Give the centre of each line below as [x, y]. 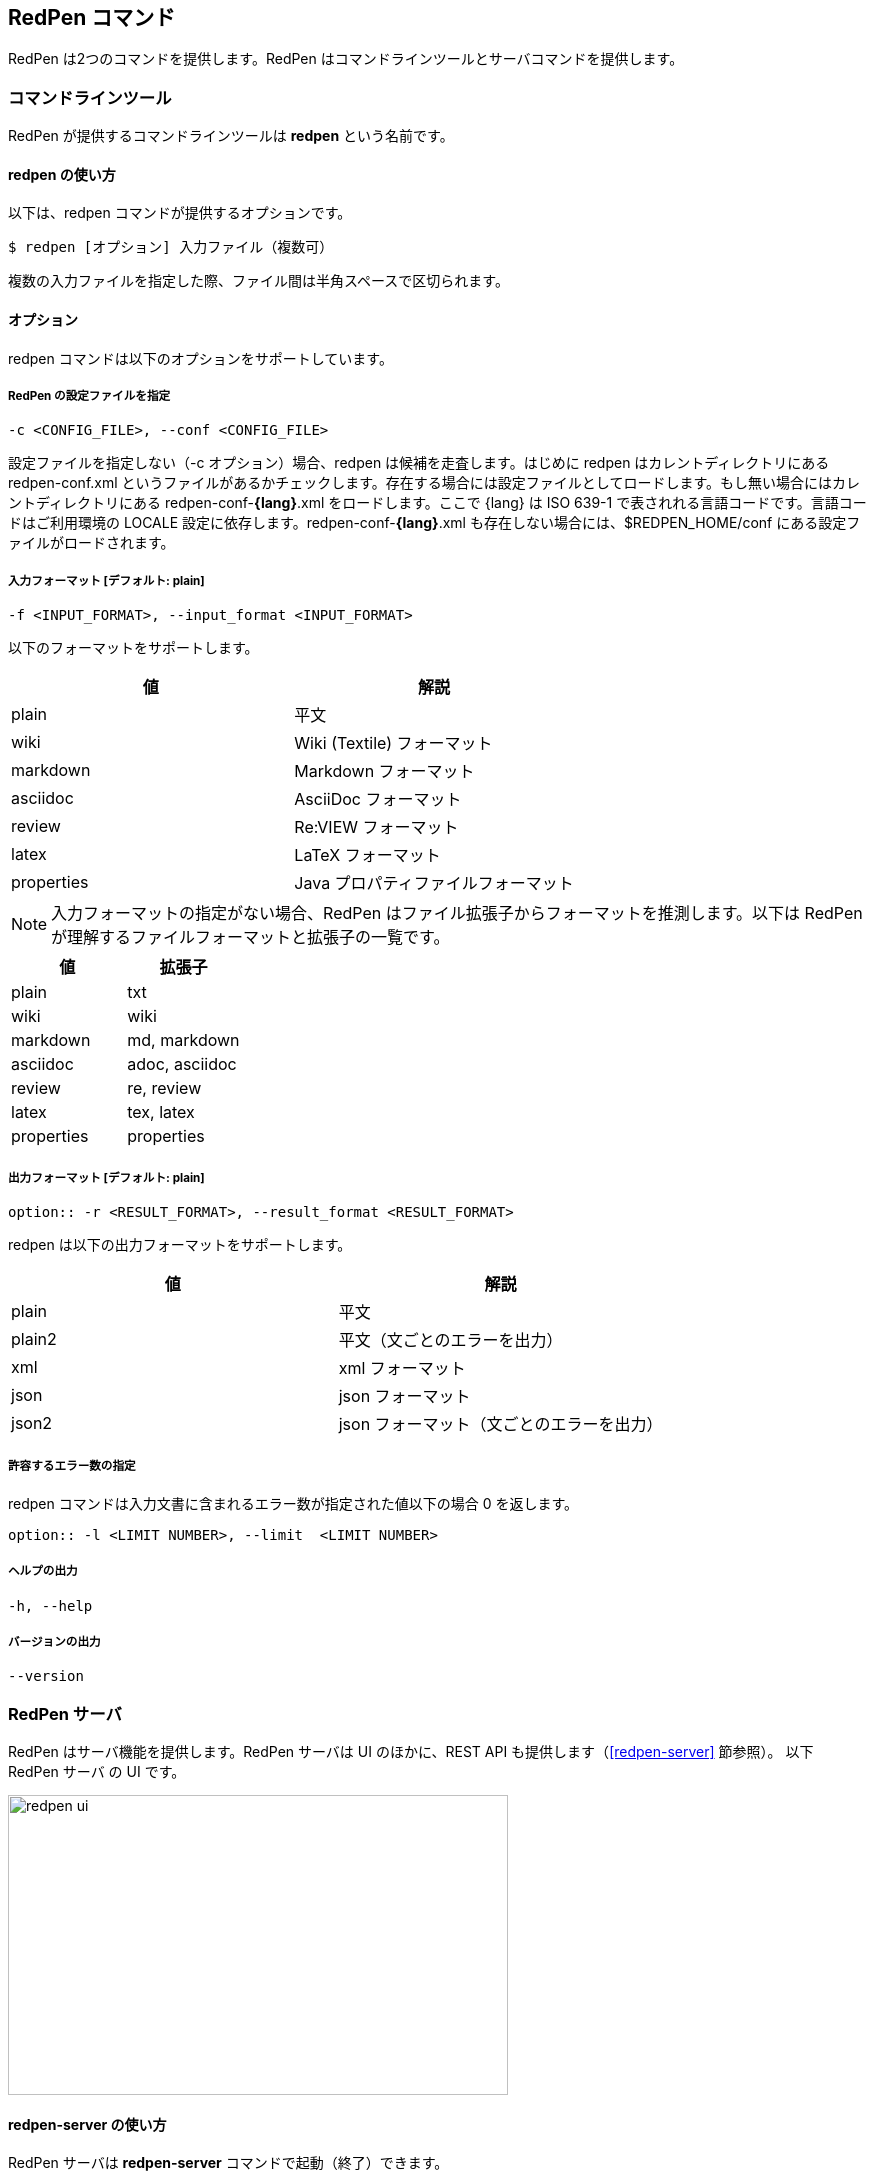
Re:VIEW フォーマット [376, 827]
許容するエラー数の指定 [72, 1466]
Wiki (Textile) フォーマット [393, 743]
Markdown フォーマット [384, 771]
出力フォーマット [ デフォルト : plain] [106, 1177]
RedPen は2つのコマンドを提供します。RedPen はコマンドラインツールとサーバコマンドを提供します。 [346, 59]
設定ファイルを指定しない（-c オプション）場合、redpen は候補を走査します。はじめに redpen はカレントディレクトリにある [419, 463]
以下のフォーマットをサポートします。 [133, 648]
